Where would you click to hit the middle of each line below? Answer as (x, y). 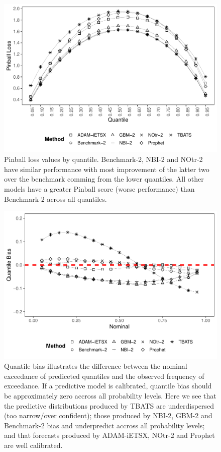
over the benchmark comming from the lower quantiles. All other (104, 179)
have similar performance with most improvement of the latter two (107, 169)
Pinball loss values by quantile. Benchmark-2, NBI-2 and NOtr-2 (103, 159)
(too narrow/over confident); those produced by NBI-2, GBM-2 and (108, 415)
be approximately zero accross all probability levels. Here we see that (110, 395)
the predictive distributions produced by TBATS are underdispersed (109, 405)
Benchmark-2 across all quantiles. (56, 199)
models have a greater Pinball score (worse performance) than (99, 188)
